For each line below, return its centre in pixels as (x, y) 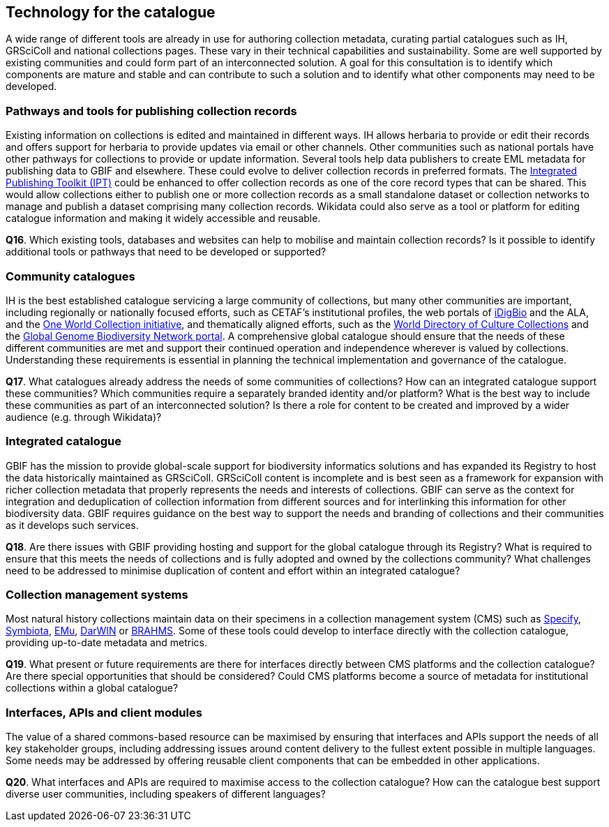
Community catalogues (70, 276)
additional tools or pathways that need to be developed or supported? (166, 252)
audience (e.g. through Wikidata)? (84, 417)
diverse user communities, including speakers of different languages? (166, 794)
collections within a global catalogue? (92, 688)
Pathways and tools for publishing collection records (151, 111)
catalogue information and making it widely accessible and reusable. (163, 218)
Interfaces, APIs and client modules (104, 712)
